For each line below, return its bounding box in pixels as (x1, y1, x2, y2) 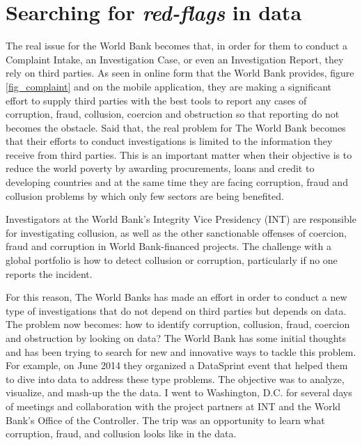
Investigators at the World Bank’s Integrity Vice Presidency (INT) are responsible (6, 212, 356, 226)
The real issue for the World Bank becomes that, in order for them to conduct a (6, 38, 348, 53)
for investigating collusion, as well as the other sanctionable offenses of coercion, (6, 225, 347, 240)
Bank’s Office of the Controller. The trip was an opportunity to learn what (6, 412, 325, 427)
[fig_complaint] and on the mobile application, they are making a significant (6, 79, 331, 93)
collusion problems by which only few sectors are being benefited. (6, 188, 284, 203)
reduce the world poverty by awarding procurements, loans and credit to (6, 161, 315, 175)
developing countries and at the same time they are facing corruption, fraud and (6, 175, 348, 189)
